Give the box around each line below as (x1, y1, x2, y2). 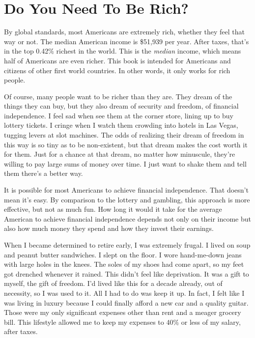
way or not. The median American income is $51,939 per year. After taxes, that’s (4, 36, 249, 46)
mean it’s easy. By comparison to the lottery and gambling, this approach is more (4, 194, 250, 204)
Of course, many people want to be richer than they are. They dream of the (4, 91, 232, 101)
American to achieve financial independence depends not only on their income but (4, 213, 252, 224)
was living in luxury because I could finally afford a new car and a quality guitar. (4, 297, 249, 308)
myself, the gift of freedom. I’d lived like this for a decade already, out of (4, 278, 223, 288)
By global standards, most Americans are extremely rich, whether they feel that (4, 27, 245, 37)
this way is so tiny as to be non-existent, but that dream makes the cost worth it (4, 139, 248, 149)
